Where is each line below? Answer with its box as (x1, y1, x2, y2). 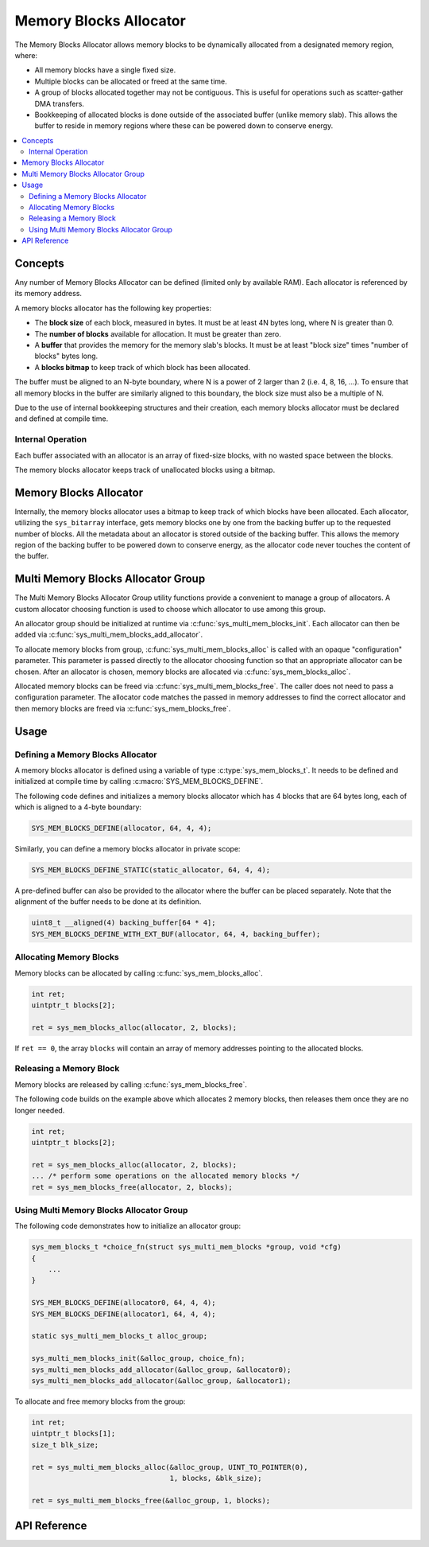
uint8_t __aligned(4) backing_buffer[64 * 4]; (31, 918, 216, 927)
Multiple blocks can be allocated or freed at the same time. (34, 76, 227, 86)
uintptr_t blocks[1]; (31, 1429, 116, 1438)
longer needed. (14, 1105, 65, 1115)
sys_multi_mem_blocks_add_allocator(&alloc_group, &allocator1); (31, 1376, 292, 1385)
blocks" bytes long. (34, 351, 99, 361)
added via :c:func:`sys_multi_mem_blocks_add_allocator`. (14, 629, 203, 640)
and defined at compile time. (14, 414, 109, 423)
